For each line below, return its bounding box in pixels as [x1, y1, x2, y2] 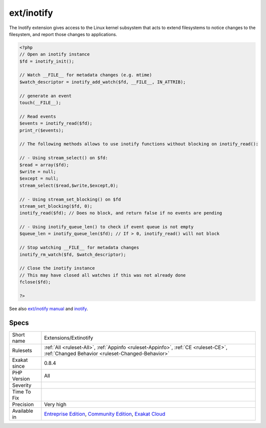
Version [12, 375, 30, 382]
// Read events [19, 113, 56, 119]
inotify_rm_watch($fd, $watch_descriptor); [19, 251, 127, 257]
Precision [12, 401, 34, 408]
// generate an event [19, 93, 72, 99]
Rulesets [12, 347, 32, 354]
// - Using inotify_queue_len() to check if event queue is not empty [19, 224, 194, 230]
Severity [12, 382, 32, 389]
